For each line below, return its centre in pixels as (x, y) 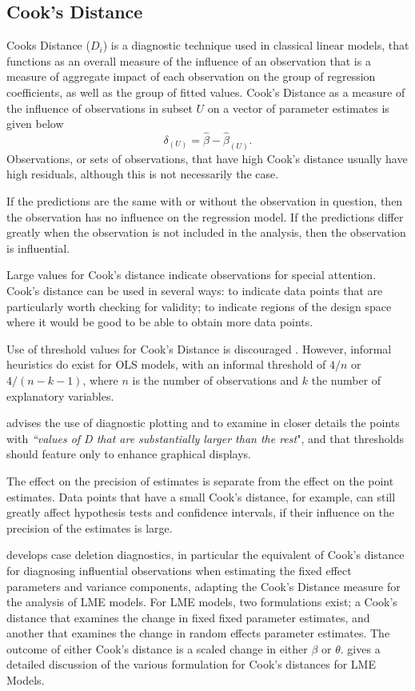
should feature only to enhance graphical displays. (129, 454)
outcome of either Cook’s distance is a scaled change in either (157, 648)
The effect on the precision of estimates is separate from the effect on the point (200, 480)
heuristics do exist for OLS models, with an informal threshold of (166, 364)
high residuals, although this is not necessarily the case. (143, 174)
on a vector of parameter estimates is (298, 108)
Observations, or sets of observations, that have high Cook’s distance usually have (207, 158)
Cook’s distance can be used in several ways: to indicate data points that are (195, 290)
